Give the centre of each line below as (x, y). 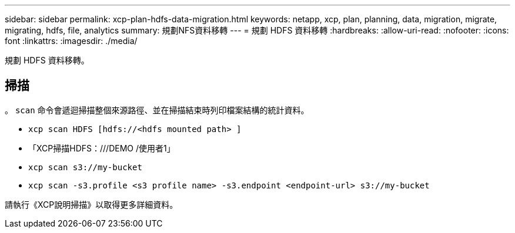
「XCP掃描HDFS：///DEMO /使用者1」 (102, 148)
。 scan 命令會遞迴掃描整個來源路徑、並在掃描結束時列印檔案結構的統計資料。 (157, 110)
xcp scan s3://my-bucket (85, 167)
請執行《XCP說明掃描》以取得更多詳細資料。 (91, 204)
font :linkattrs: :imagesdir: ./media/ (71, 41)
